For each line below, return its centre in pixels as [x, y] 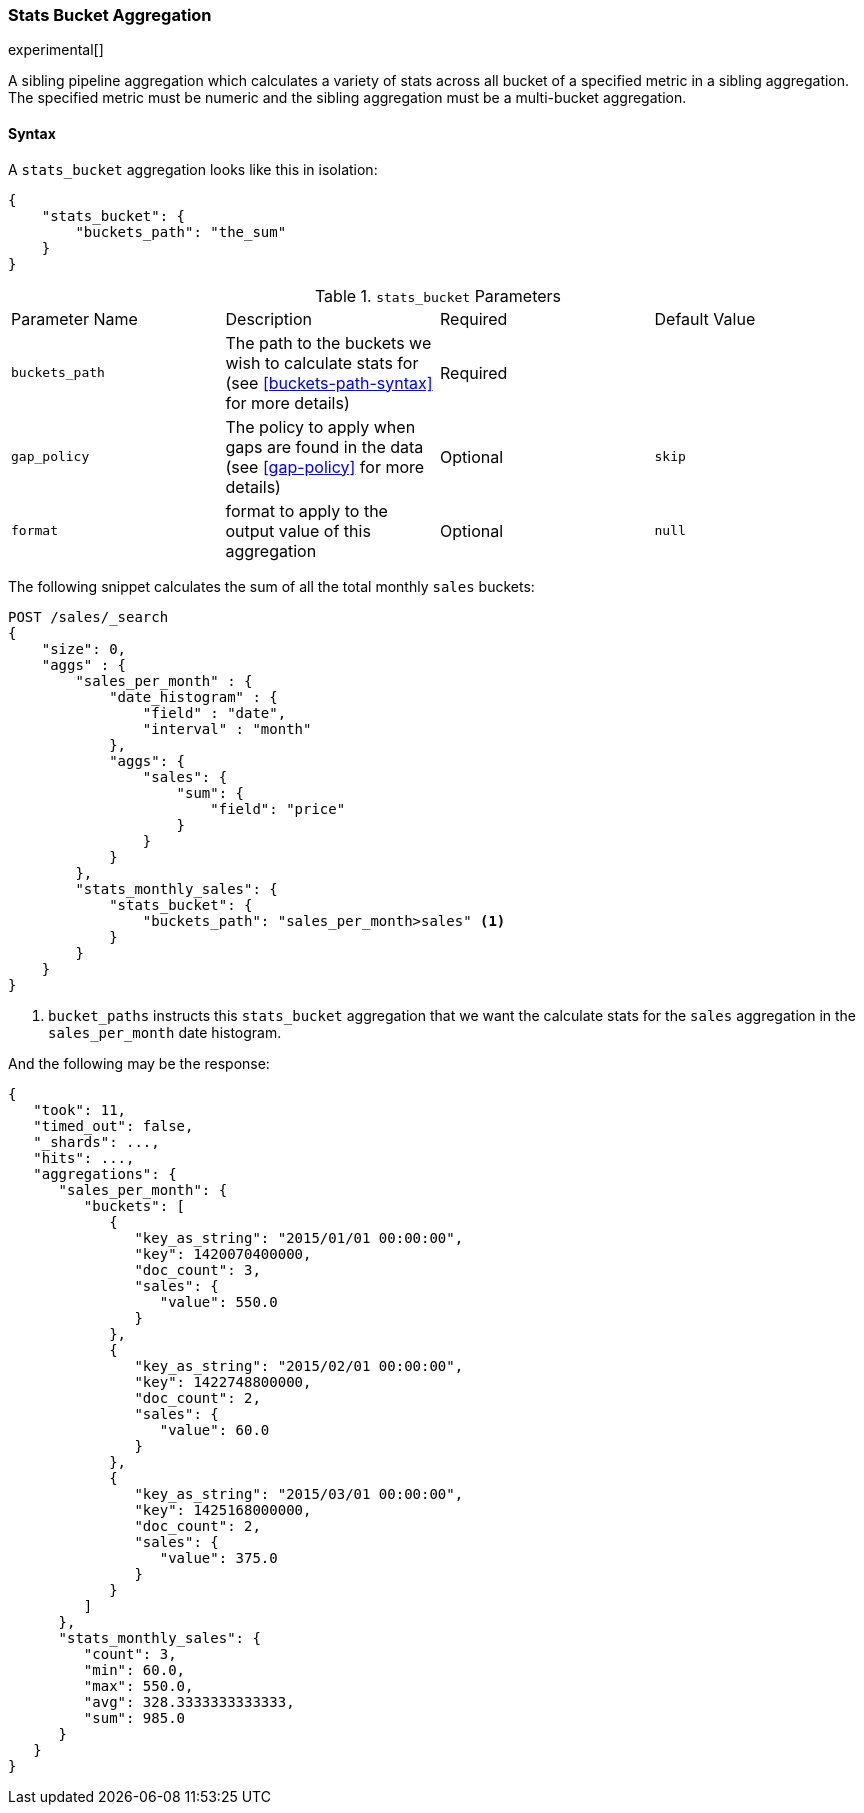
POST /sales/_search [88, 616]
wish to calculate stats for [322, 362]
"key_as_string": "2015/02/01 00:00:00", [299, 1365]
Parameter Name [74, 318]
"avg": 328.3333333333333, [189, 1701]
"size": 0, [84, 648]
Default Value [705, 318]
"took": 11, [80, 1109]
